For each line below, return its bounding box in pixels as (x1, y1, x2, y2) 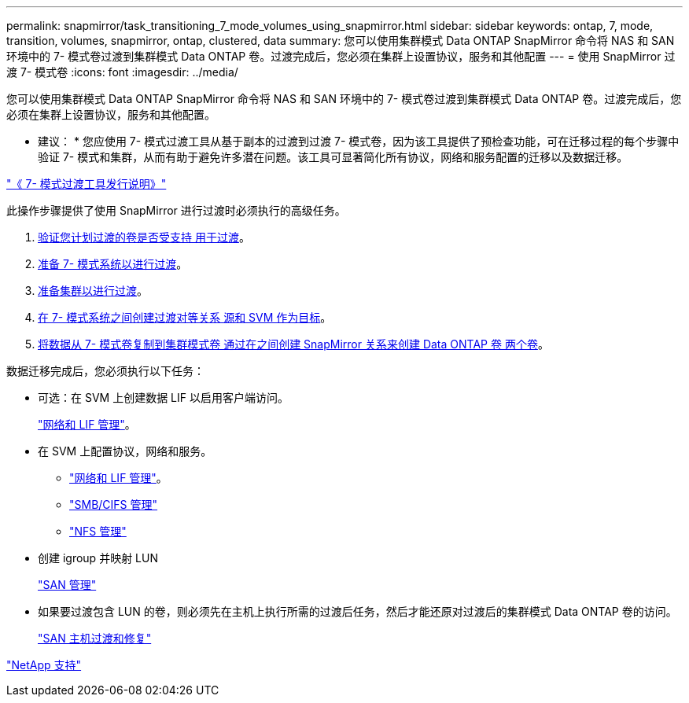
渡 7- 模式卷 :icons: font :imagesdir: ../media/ (6, 65, 238, 79)
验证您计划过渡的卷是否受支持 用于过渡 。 (38, 230, 250, 244)
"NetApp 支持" (6, 658, 82, 672)
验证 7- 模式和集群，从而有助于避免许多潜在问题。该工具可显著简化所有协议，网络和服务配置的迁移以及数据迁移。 (38, 150, 628, 164)
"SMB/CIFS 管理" (69, 498, 158, 511)
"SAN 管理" (38, 578, 97, 591)
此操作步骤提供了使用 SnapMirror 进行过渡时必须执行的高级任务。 (6, 204, 346, 217)
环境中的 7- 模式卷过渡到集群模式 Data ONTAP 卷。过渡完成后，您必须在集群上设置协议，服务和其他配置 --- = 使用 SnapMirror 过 (6, 50, 676, 63)
